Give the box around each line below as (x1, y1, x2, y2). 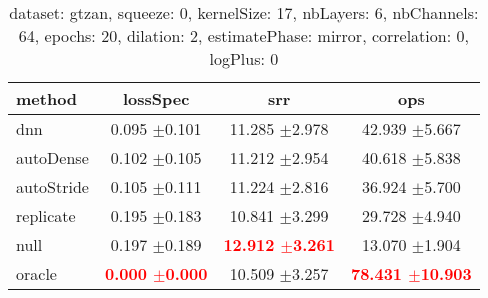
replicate (16, 203, 76, 227)
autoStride (16, 174, 89, 198)
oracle (16, 261, 57, 285)
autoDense (16, 145, 89, 169)
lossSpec (122, 86, 190, 110)
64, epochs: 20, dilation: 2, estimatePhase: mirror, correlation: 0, (18, 23, 469, 47)
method (16, 86, 78, 110)
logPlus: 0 (209, 46, 279, 70)
